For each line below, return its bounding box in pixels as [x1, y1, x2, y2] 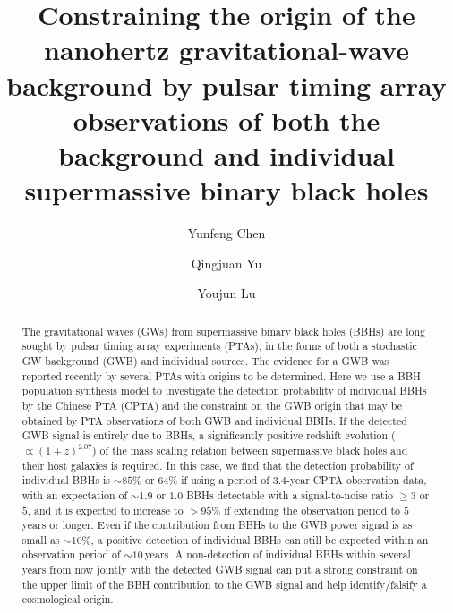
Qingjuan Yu [191, 253, 262, 272]
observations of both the [73, 101, 380, 138]
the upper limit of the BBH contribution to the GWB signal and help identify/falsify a [21, 576, 427, 592]
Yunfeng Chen [187, 224, 266, 243]
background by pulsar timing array [6, 66, 447, 103]
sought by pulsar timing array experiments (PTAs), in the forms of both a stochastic [21, 338, 417, 353]
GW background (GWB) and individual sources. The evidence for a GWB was [21, 353, 389, 368]
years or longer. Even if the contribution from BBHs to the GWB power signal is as [21, 517, 413, 532]
